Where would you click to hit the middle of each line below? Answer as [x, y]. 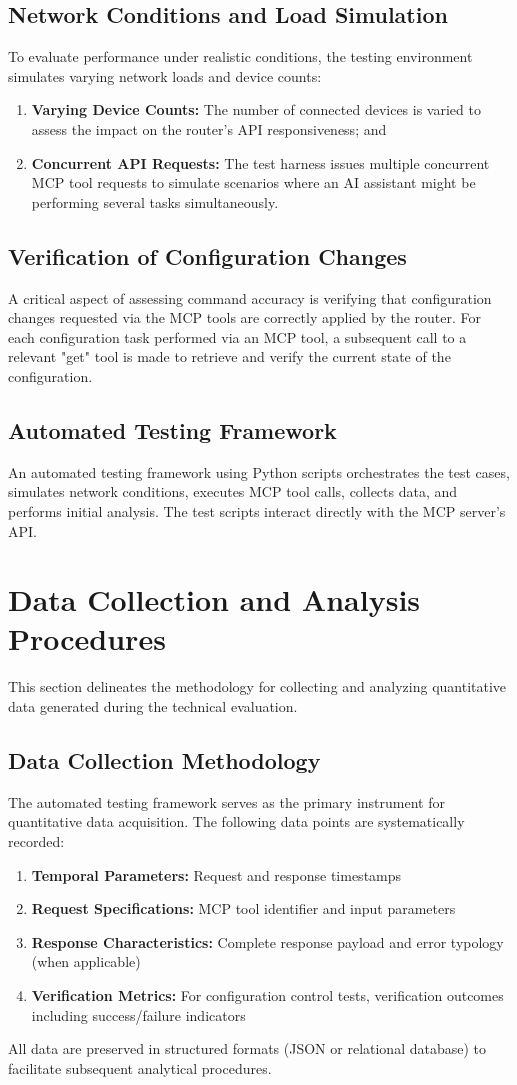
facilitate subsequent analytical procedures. [140, 1067]
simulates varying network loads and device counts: [165, 75]
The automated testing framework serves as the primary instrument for [226, 801]
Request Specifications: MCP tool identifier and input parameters [243, 908]
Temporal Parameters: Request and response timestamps [216, 874]
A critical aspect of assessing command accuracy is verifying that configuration [250, 297]
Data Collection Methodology [164, 760]
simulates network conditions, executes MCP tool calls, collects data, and [233, 491]
